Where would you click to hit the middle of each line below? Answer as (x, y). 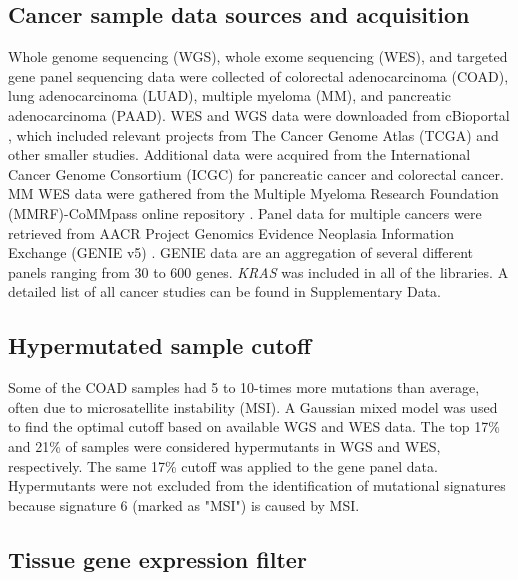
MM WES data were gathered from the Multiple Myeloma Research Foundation (253, 193)
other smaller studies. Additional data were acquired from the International (239, 154)
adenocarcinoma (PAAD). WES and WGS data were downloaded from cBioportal (259, 114)
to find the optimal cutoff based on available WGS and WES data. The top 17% (254, 426)
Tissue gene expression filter (157, 558)
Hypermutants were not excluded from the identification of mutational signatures (257, 485)
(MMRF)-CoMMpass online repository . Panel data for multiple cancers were (245, 212)
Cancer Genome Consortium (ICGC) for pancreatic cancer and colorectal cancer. (256, 173)
